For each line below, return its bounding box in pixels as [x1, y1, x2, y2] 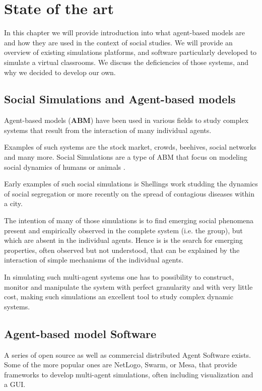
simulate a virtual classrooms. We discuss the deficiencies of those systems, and [4, 56, 249, 67]
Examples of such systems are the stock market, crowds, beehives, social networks [4, 142, 256, 152]
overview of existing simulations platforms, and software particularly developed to [4, 47, 257, 57]
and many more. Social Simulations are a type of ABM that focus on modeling [4, 152, 247, 162]
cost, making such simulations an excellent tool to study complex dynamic [4, 291, 233, 302]
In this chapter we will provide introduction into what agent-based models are [4, 27, 245, 38]
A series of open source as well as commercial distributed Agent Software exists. [4, 349, 251, 360]
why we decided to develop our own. [4, 67, 116, 77]
